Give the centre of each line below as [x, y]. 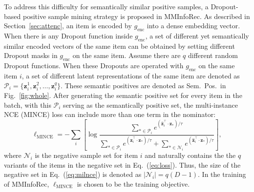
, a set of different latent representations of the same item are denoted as [131, 75]
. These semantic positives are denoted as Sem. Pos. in [143, 85]
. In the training [222, 174]
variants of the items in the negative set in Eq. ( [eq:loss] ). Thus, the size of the [122, 164]
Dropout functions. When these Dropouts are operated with [94, 66]
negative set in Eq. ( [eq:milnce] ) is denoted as [73, 174]
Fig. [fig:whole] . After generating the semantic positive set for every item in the [123, 95]
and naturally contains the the [190, 155]
